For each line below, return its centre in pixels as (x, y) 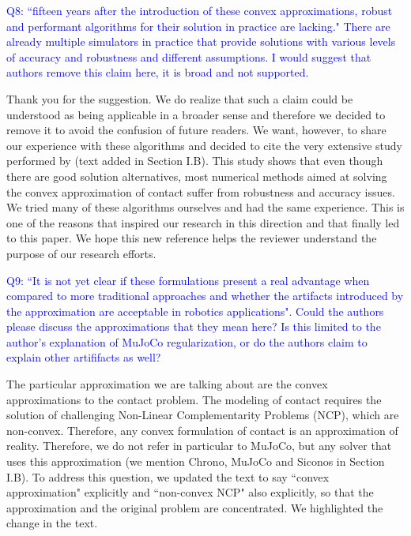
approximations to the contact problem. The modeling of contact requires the (194, 399)
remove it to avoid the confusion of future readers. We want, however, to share (196, 130)
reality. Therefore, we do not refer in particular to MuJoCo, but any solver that (199, 446)
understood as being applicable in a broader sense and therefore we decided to (196, 114)
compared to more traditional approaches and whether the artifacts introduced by (205, 296)
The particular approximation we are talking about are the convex (167, 384)
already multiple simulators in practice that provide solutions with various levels (201, 41)
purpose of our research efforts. (81, 253)
